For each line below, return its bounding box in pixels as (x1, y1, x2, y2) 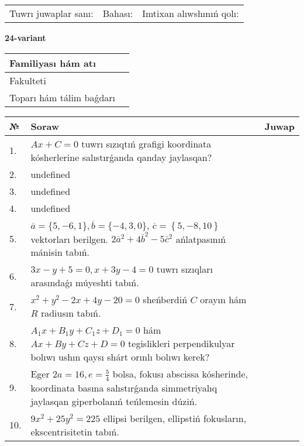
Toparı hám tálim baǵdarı (9, 90, 116, 104)
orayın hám (200, 293, 247, 307)
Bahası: (102, 6, 133, 20)
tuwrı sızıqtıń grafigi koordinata (81, 136, 212, 150)
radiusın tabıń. (40, 306, 101, 320)
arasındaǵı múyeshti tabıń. (30, 276, 139, 290)
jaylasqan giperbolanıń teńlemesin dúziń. (30, 394, 198, 408)
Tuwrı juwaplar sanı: (9, 6, 94, 20)
